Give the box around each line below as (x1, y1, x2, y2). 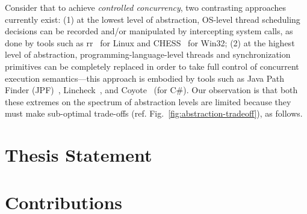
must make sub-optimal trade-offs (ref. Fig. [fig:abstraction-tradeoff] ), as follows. (5, 107, 303, 120)
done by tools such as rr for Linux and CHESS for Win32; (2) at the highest (5, 36, 295, 49)
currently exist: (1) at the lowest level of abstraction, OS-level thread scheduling (5, 13, 300, 25)
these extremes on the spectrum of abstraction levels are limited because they (5, 95, 291, 108)
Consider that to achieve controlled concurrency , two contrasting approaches (5, 1, 286, 13)
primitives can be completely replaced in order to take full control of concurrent (5, 60, 299, 72)
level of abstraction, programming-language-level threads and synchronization (5, 48, 291, 61)
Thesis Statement (5, 142, 152, 167)
